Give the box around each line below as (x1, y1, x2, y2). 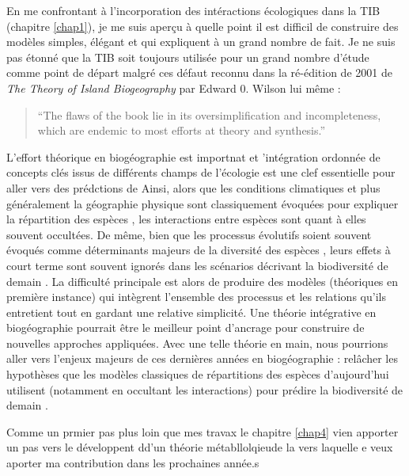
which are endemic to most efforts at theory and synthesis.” (37, 122, 326, 139)
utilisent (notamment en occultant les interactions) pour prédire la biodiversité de (6, 381, 403, 398)
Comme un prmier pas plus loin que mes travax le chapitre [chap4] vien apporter (6, 423, 399, 440)
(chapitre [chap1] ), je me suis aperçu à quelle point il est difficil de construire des (6, 17, 399, 34)
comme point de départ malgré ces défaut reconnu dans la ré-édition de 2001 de (6, 64, 392, 81)
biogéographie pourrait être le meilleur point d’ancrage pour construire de (6, 319, 365, 336)
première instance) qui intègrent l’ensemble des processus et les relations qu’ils (6, 288, 386, 305)
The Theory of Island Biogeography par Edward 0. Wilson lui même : (6, 79, 341, 96)
